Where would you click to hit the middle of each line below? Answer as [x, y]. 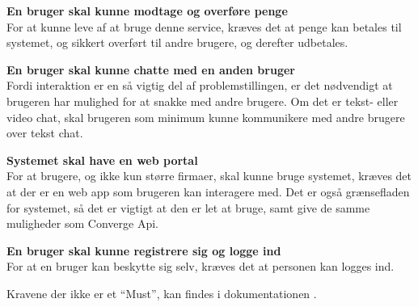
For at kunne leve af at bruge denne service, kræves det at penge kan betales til [204, 26]
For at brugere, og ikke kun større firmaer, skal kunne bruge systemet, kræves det [209, 176]
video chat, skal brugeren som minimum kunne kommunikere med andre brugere [206, 117]
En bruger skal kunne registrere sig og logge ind [144, 250]
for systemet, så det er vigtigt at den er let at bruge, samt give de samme [188, 207]
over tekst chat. [45, 133]
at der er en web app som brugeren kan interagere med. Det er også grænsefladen [208, 191]
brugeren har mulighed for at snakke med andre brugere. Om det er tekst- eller [203, 101]
